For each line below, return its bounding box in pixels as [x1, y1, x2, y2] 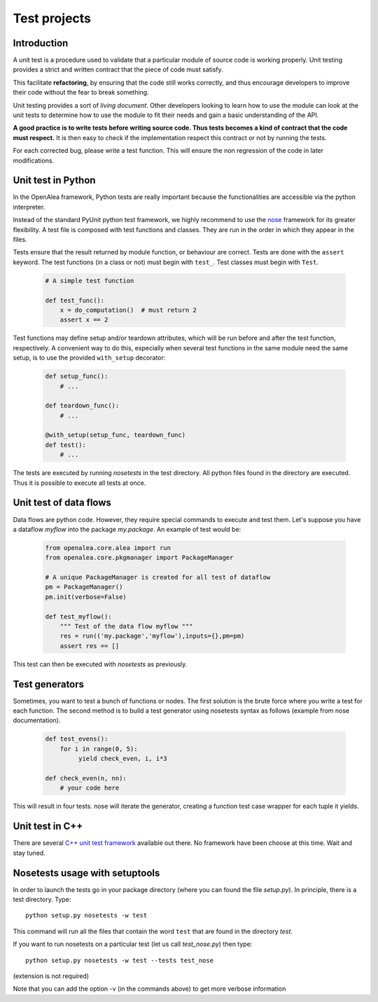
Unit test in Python [13, 174, 96, 186]
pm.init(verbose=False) [45, 593, 127, 600]
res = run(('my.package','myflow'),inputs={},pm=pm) [59, 632, 245, 640]
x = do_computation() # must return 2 [59, 306, 197, 314]
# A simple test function [45, 277, 134, 284]
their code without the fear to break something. [13, 88, 150, 97]
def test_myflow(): [45, 612, 112, 620]
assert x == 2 [59, 316, 108, 324]
